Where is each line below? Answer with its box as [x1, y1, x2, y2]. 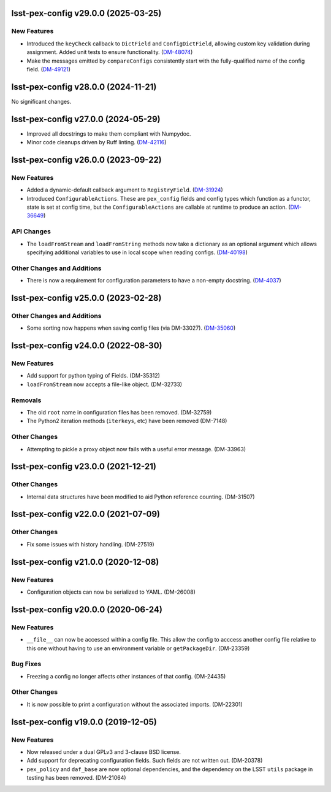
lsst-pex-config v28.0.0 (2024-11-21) [11, 82, 157, 92]
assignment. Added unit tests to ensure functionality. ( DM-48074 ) [26, 49, 193, 56]
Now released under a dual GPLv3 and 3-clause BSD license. [26, 748, 181, 755]
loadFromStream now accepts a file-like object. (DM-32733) [26, 381, 183, 388]
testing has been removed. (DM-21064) [26, 774, 126, 782]
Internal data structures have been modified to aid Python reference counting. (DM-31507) [26, 493, 255, 500]
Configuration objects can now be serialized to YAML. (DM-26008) [26, 588, 196, 596]
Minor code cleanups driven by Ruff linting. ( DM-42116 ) [26, 139, 167, 146]
